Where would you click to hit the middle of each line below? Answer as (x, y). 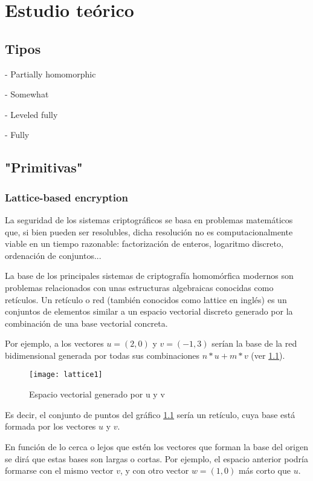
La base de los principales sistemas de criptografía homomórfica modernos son (149, 276)
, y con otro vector (154, 470)
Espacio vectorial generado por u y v (97, 394)
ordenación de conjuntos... (53, 255)
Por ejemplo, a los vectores (54, 343)
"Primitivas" (44, 167)
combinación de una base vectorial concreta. (86, 323)
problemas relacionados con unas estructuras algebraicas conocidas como (139, 287)
